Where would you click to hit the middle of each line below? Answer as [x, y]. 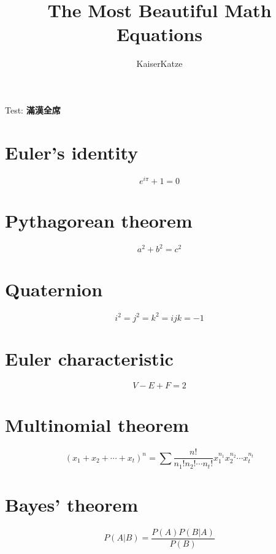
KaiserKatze [159, 63]
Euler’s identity [72, 152]
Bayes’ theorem [72, 504]
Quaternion [54, 289]
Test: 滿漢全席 [33, 110]
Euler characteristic [89, 359]
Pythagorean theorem [99, 220]
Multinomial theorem [97, 425]
